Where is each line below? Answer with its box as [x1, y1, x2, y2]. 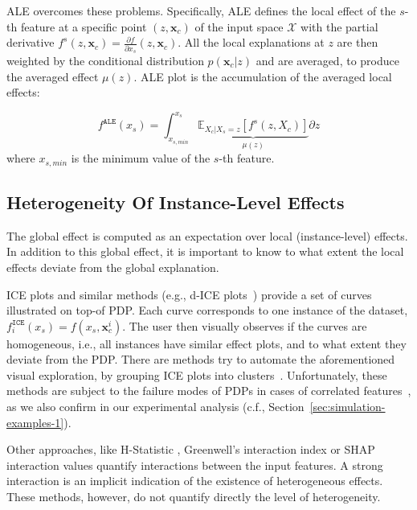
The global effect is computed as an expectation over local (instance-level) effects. [6, 227, 408, 244]
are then [337, 34, 378, 51]
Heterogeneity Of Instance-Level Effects [6, 189, 345, 214]
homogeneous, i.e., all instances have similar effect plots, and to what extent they [6, 335, 407, 352]
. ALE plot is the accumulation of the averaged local [133, 68, 392, 84]
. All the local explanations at [178, 34, 325, 51]
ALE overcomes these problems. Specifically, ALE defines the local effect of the [6, 2, 396, 19]
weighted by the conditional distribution [6, 51, 204, 68]
